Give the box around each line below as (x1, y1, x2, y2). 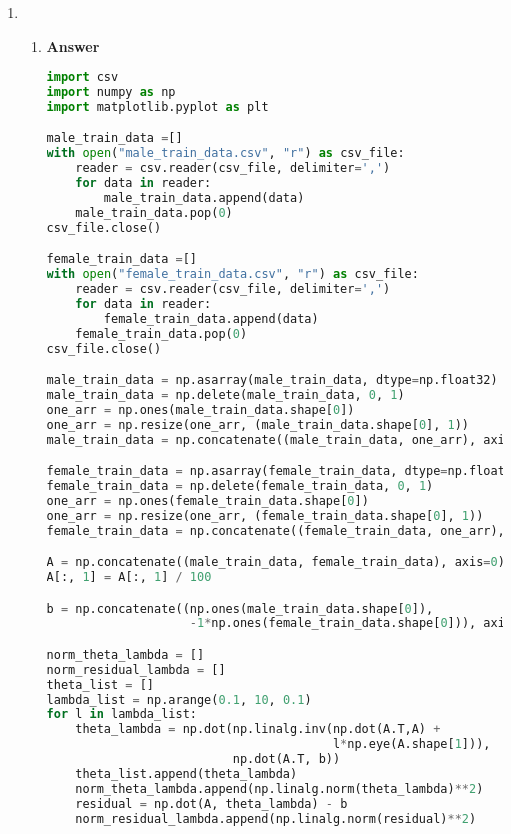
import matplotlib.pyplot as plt (46, 99, 269, 114)
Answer (46, 35, 100, 56)
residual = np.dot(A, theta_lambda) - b (75, 796, 348, 811)
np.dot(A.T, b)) (232, 752, 341, 767)
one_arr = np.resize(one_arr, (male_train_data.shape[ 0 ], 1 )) (46, 417, 470, 432)
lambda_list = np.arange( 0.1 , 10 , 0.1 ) (46, 692, 312, 707)
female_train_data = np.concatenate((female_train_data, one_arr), (46, 523, 505, 538)
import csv (46, 70, 119, 85)
